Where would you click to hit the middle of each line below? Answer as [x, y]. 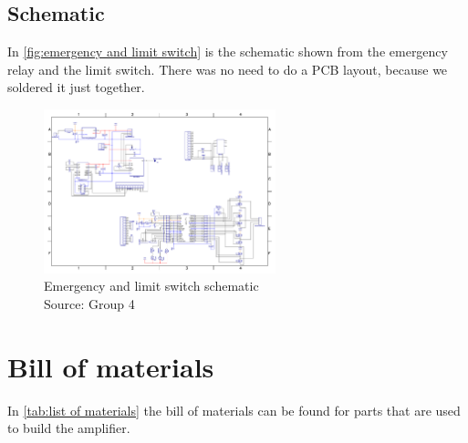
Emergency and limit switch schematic [151, 286]
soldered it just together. [76, 87]
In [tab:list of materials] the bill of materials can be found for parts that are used [234, 410]
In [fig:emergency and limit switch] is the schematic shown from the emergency [228, 52]
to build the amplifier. [69, 428]
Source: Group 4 [89, 303]
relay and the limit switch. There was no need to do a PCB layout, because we [228, 69]
